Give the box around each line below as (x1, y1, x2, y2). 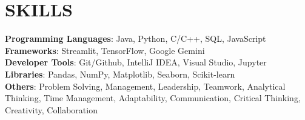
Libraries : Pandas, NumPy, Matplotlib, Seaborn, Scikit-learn (5, 67, 235, 80)
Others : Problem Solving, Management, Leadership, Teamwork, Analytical (5, 79, 286, 92)
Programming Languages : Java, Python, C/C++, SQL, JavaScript (5, 32, 266, 45)
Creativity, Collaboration (5, 103, 98, 116)
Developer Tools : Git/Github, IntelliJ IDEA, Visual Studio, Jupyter (5, 56, 267, 68)
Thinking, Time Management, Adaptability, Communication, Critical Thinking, (5, 92, 301, 104)
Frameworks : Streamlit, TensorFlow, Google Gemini (5, 44, 205, 56)
